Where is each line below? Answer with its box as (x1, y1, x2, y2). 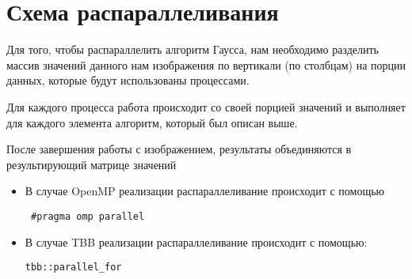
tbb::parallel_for (25, 262, 122, 273)
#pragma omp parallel (30, 210, 145, 222)
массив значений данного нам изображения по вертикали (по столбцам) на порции (6, 56, 406, 73)
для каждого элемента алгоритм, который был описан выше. (6, 114, 298, 130)
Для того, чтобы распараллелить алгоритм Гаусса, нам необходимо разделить (6, 41, 379, 58)
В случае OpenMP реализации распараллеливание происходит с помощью (25, 183, 385, 199)
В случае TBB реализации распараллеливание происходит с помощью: (25, 233, 368, 250)
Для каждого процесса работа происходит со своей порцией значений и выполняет (6, 98, 406, 115)
